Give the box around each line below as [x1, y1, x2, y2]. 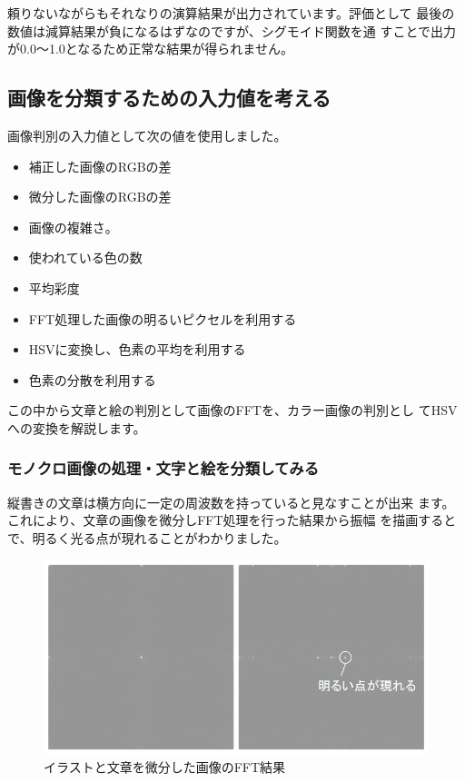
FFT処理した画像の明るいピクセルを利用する [28, 309, 297, 328]
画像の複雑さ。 [28, 217, 118, 236]
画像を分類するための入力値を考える [7, 84, 331, 112]
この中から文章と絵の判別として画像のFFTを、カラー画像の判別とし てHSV [7, 401, 458, 420]
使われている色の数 [28, 248, 143, 267]
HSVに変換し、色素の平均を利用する [28, 340, 246, 359]
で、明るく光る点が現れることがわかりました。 [7, 528, 287, 547]
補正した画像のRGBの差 [28, 156, 172, 175]
